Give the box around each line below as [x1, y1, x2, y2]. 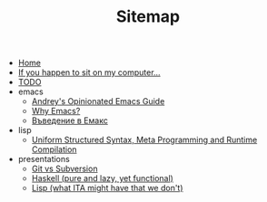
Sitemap [115, 6, 181, 27]
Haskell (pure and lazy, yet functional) [31, 173, 174, 184]
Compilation [31, 144, 77, 155]
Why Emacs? [31, 106, 81, 117]
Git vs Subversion [31, 163, 98, 174]
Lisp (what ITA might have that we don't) [31, 183, 183, 194]
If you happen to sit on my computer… [17, 67, 161, 78]
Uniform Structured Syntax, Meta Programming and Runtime [31, 134, 258, 146]
